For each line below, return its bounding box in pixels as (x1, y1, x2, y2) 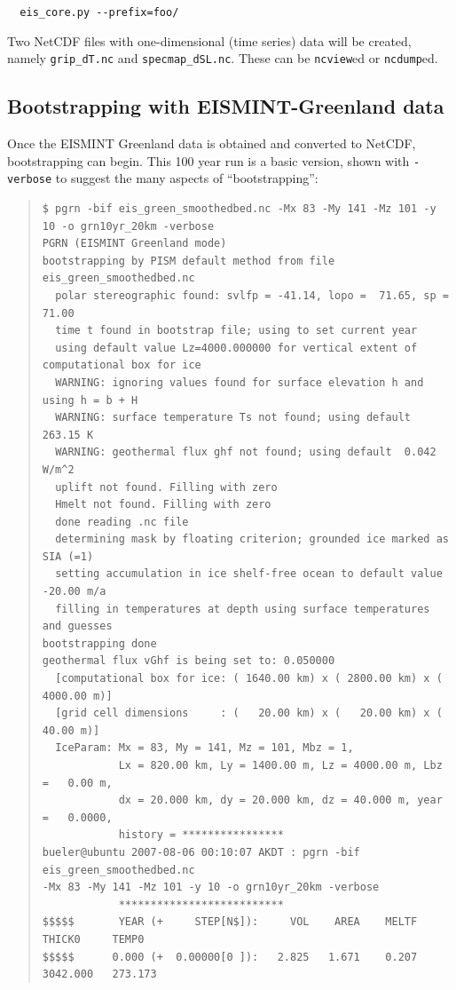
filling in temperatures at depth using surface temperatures (55, 602, 430, 615)
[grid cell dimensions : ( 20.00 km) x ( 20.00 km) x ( (55, 707, 443, 720)
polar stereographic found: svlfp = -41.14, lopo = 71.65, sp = (55, 289, 449, 302)
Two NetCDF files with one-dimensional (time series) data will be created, (7, 31, 412, 50)
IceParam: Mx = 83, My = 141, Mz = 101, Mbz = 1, (55, 741, 354, 755)
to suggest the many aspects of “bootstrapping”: (55, 169, 318, 187)
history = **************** (118, 828, 284, 842)
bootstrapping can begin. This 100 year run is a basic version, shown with (7, 151, 410, 170)
